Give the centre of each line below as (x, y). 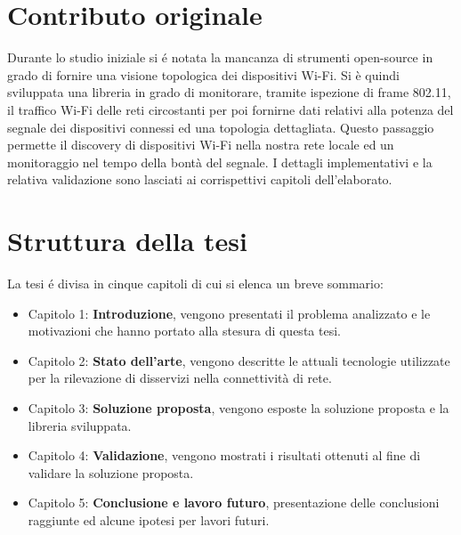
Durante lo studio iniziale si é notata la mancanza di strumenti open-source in (220, 57)
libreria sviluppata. (80, 425)
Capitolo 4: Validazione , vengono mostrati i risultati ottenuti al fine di (224, 455)
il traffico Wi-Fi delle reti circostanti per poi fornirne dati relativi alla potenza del (230, 109)
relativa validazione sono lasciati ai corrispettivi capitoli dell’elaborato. (200, 179)
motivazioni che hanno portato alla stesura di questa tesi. (184, 331)
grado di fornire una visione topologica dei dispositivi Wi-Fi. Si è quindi (203, 74)
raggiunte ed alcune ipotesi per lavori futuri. (149, 519)
